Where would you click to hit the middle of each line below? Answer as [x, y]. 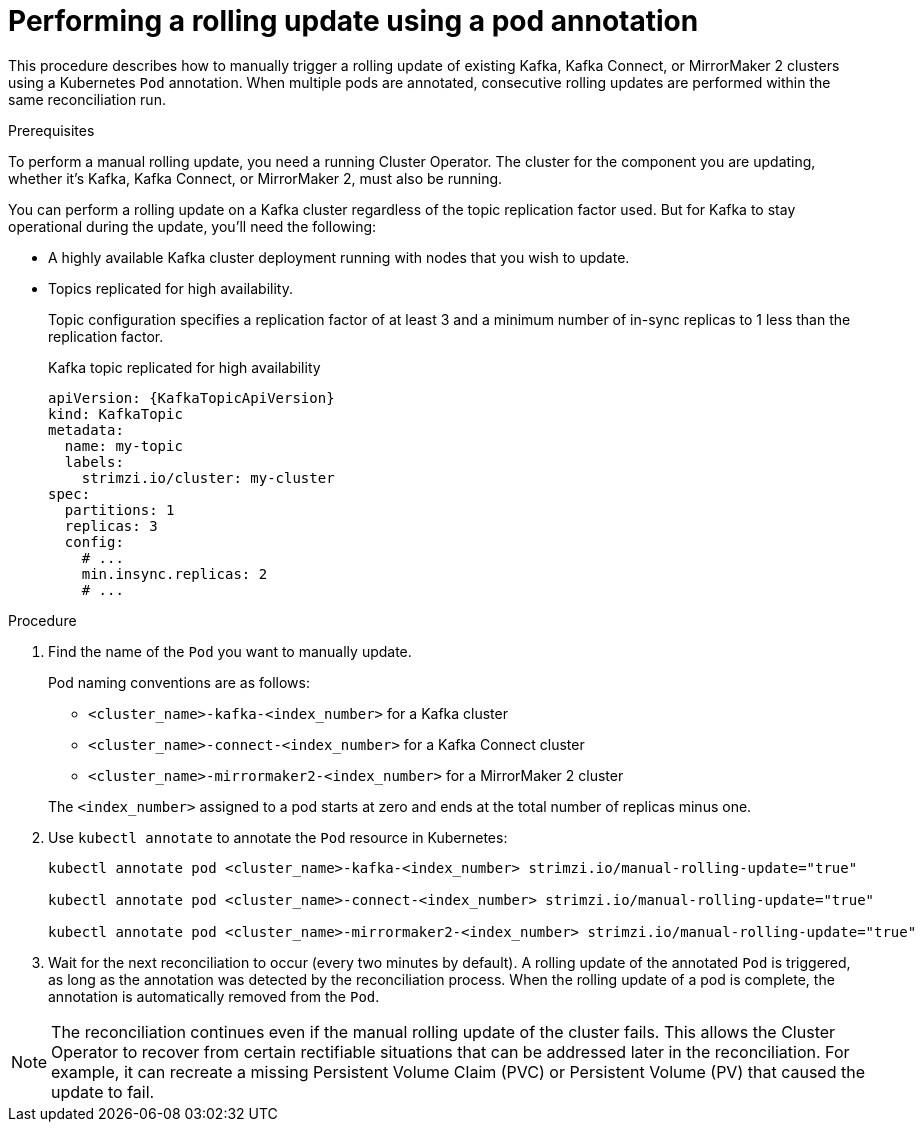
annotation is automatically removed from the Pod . [214, 996]
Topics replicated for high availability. [170, 288]
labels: [94, 461]
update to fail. [103, 1091]
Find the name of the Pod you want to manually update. [230, 651]
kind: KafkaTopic [115, 413]
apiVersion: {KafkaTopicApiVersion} [191, 397]
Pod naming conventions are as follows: [179, 682]
